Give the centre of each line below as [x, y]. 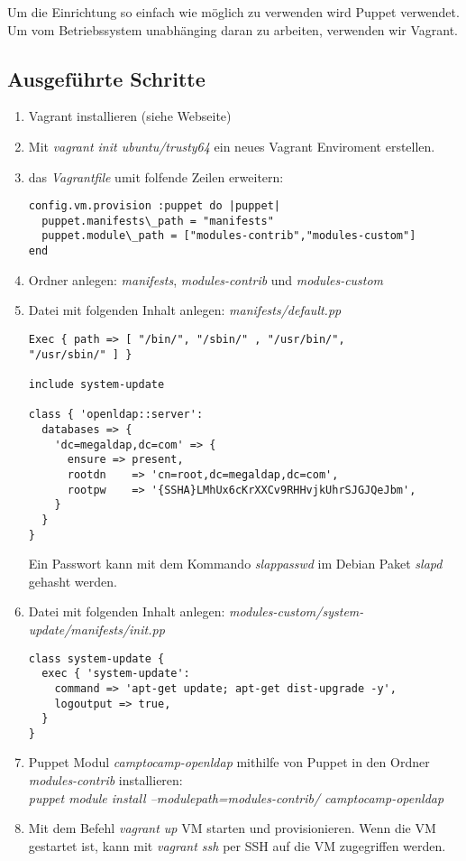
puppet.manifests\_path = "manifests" [158, 221]
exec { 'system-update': [116, 674]
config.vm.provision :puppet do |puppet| [154, 206]
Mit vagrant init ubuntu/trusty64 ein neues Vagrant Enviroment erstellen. [232, 146]
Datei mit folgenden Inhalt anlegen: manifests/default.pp [185, 310]
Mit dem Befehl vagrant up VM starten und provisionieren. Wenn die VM [232, 828]
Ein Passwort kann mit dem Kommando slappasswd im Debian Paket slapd [235, 564]
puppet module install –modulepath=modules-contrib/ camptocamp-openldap [236, 797]
